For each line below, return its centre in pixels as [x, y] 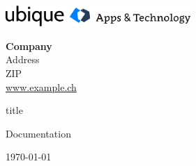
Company [29, 45]
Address [23, 59]
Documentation [38, 133]
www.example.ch [41, 86]
